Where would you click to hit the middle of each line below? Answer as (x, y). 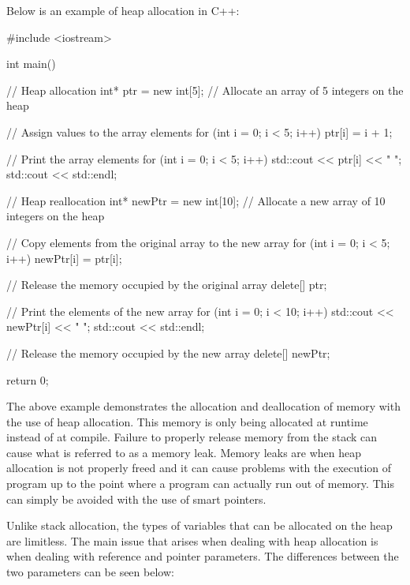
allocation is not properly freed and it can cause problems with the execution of (199, 468)
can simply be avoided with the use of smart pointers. (136, 499)
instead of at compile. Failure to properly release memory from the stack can (192, 437)
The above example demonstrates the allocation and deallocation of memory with (203, 406)
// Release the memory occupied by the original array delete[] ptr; (167, 285)
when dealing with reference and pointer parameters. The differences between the (203, 556)
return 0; (28, 379)
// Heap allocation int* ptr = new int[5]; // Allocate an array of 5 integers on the (205, 90)
